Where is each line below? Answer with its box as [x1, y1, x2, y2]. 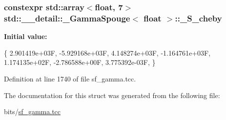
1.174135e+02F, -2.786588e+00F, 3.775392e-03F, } [4, 57, 156, 67]
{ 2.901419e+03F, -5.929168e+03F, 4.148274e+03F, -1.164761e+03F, [4, 47, 211, 58]
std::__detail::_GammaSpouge [4, 12, 130, 24]
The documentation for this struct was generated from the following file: [4, 90, 220, 100]
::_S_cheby [175, 12, 222, 24]
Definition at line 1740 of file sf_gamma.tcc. [4, 73, 136, 83]
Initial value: [4, 31, 47, 41]
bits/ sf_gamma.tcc [4, 106, 61, 117]
